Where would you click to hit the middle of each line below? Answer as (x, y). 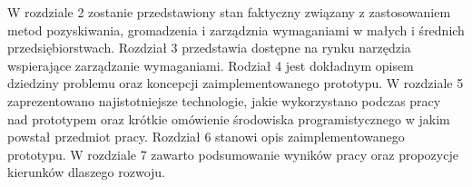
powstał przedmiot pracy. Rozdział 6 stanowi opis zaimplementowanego (206, 137)
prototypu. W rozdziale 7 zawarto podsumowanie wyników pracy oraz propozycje (233, 154)
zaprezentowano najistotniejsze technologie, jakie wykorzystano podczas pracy (224, 100)
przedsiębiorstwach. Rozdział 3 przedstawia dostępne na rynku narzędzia (209, 48)
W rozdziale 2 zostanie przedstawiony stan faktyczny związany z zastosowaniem (229, 12)
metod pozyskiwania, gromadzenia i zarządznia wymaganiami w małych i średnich (236, 30)
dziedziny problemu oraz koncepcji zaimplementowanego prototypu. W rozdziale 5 (236, 83)
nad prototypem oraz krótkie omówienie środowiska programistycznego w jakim (229, 118)
